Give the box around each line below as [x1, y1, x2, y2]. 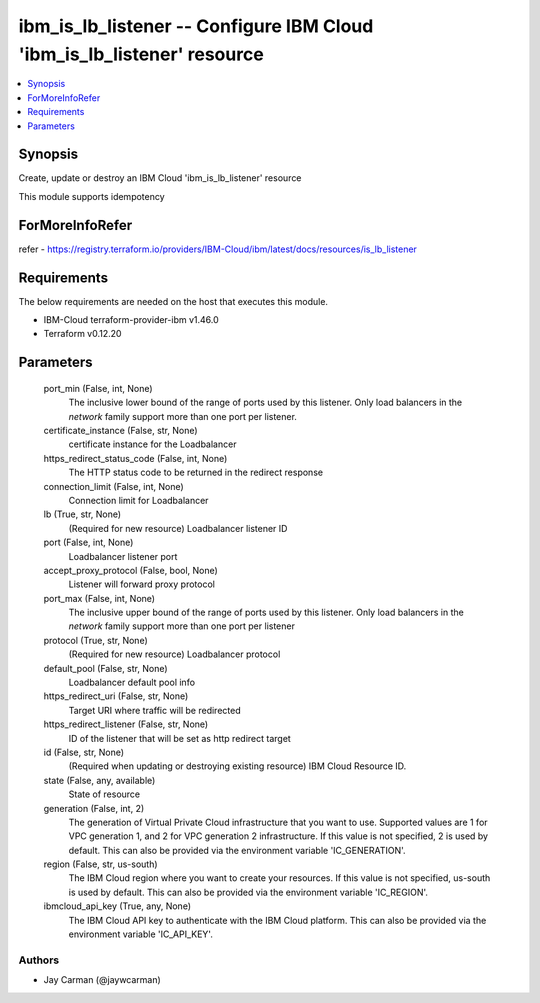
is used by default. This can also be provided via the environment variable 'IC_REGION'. [68, 886, 429, 898]
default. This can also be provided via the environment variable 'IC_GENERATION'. [68, 844, 406, 856]
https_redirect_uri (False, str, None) [43, 690, 189, 702]
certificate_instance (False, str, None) [43, 424, 199, 436]
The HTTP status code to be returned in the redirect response [68, 466, 324, 479]
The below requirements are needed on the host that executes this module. [18, 295, 329, 307]
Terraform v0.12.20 [43, 328, 122, 340]
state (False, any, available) [43, 774, 156, 786]
